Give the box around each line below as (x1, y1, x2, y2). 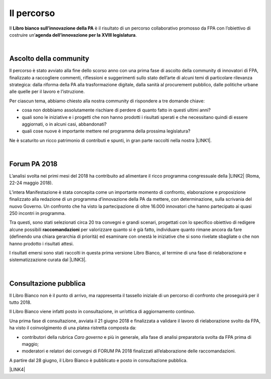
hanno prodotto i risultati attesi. (9, 240, 74, 246)
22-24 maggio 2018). (9, 180, 53, 186)
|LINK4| (9, 366, 25, 372)
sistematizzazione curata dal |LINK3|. (9, 257, 87, 263)
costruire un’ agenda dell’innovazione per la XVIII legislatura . (9, 32, 137, 38)
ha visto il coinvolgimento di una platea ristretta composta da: (9, 325, 137, 331)
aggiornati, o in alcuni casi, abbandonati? (22, 121, 107, 127)
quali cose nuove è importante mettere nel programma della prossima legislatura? (22, 128, 191, 134)
